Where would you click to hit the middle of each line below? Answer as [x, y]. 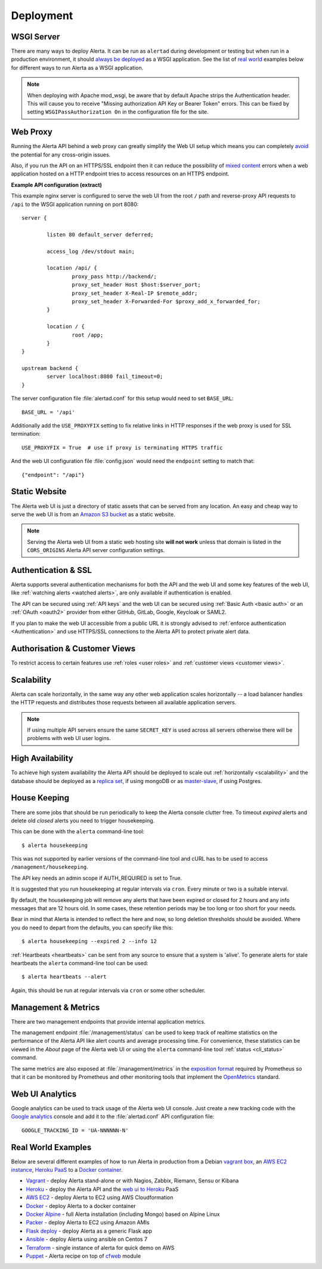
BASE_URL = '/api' [49, 412]
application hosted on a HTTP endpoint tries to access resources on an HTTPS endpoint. [120, 174]
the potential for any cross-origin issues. [61, 155]
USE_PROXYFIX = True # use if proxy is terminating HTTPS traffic [122, 447]
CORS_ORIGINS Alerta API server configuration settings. [96, 550]
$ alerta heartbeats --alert [64, 977]
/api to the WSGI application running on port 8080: [75, 204]
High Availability [42, 758]
